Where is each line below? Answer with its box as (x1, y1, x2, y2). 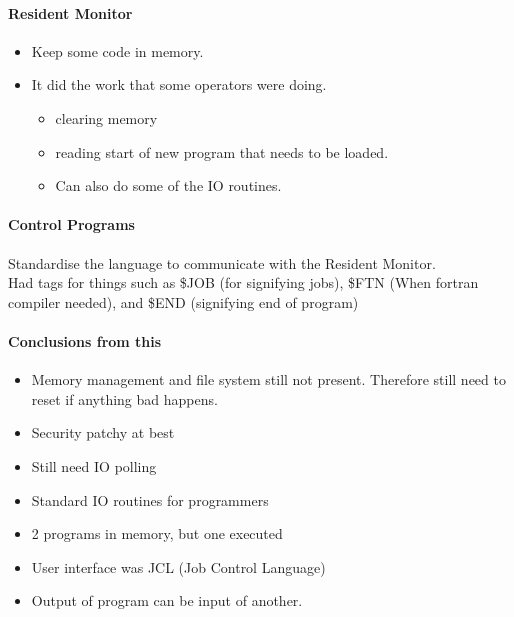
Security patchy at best (31, 422, 175, 443)
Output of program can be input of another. (31, 590, 303, 611)
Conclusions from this (8, 330, 162, 351)
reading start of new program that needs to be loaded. (55, 141, 389, 162)
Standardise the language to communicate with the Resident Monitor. (8, 252, 436, 273)
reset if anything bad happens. (31, 388, 218, 409)
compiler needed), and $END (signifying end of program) (8, 291, 359, 312)
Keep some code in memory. (31, 40, 204, 61)
